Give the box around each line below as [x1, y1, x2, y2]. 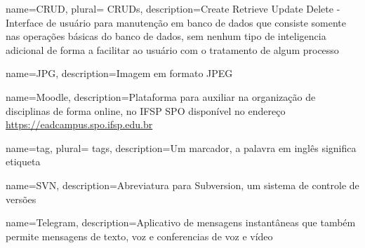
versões [6, 191, 36, 206]
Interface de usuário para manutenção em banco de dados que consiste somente [6, 15, 347, 29]
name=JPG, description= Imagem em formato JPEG [6, 66, 233, 81]
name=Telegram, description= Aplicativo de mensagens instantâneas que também [6, 215, 356, 230]
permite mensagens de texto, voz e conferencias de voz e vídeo [6, 228, 273, 243]
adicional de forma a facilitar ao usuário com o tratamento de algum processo [6, 42, 339, 57]
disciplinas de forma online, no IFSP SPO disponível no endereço [6, 103, 286, 118]
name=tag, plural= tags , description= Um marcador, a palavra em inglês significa [6, 140, 357, 155]
